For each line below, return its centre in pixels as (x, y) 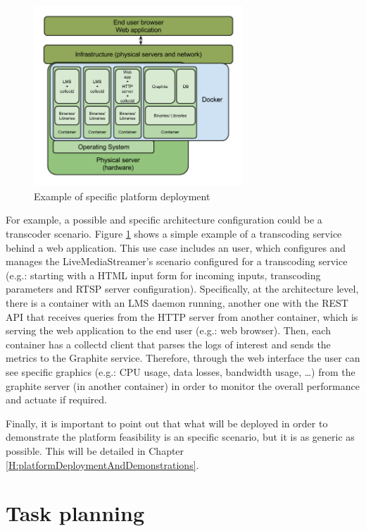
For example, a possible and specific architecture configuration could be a (164, 220)
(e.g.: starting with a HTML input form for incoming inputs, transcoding (163, 275)
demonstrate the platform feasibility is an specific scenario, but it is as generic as (180, 437)
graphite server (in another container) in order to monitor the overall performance (183, 385)
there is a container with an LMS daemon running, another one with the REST (177, 303)
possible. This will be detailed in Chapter (95, 450)
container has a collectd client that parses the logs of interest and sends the (168, 344)
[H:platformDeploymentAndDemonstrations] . (102, 464)
